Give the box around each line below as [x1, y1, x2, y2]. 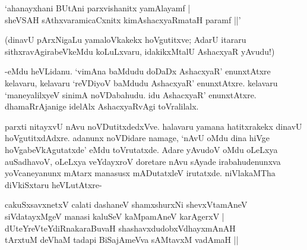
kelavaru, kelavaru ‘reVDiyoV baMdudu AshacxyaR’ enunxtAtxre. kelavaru [5, 76, 278, 89]
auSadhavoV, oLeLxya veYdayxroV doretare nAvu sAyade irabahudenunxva [5, 155, 281, 167]
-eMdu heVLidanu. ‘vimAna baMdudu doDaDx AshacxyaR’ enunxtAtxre [5, 65, 271, 77]
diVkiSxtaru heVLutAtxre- [5, 178, 102, 190]
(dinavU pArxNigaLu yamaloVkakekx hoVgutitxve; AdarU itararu [5, 33, 246, 46]
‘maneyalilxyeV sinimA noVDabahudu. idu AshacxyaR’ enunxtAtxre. [5, 88, 257, 101]
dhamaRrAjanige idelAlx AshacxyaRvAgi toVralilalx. [5, 100, 199, 112]
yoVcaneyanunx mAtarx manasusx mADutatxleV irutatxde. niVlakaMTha [5, 167, 276, 179]
